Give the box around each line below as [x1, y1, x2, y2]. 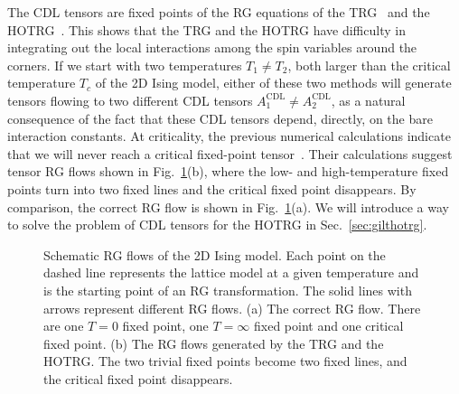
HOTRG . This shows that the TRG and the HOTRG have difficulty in [7, 20, 406, 39]
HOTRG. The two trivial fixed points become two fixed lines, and [43, 352, 407, 371]
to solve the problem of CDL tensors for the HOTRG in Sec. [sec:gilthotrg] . [7, 215, 427, 234]
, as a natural [331, 90, 406, 109]
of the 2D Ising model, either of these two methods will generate [95, 73, 452, 92]
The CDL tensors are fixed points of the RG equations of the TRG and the [7, 3, 430, 21]
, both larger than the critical [287, 55, 451, 74]
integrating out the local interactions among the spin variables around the [7, 38, 417, 57]
